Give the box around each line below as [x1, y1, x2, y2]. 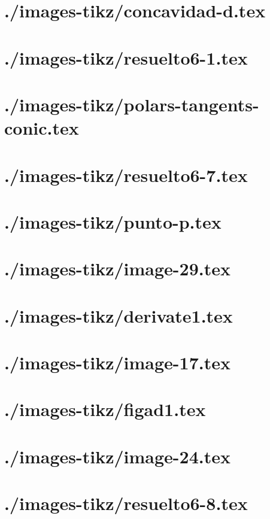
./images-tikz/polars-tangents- [4, 92, 259, 116]
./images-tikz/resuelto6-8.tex [4, 491, 248, 515]
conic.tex [4, 116, 79, 140]
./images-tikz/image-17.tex [4, 350, 230, 374]
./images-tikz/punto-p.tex [4, 209, 222, 233]
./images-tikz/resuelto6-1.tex [4, 45, 248, 69]
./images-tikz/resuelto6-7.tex [4, 162, 248, 187]
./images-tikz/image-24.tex [4, 444, 230, 468]
